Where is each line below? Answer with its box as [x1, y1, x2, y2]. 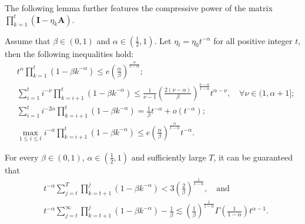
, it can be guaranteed [213, 151, 293, 163]
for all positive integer [213, 34, 293, 46]
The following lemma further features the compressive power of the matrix [5, 2, 273, 14]
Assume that [5, 34, 51, 46]
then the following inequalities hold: [5, 47, 134, 59]
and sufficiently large [131, 151, 206, 163]
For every [5, 151, 39, 163]
